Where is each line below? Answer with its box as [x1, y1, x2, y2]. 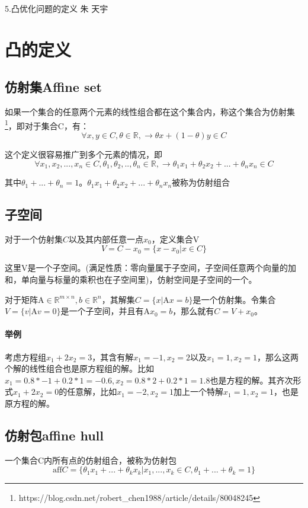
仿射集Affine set [5, 78, 102, 96]
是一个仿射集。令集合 [192, 293, 276, 305]
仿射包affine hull [5, 426, 104, 444]
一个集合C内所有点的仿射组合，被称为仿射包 [5, 453, 177, 466]
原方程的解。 [5, 397, 54, 409]
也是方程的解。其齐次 [210, 373, 293, 386]
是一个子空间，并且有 [60, 305, 144, 317]
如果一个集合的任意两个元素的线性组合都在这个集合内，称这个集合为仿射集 [5, 106, 295, 118]
